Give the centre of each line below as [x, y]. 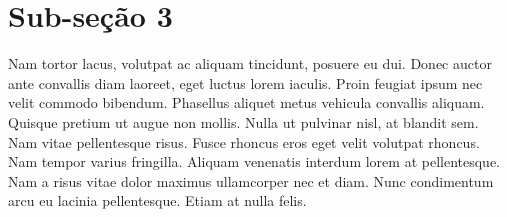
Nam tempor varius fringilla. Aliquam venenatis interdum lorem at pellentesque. [254, 161]
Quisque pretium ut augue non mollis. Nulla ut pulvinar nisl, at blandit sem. [243, 121]
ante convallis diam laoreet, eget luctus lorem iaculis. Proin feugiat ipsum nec [245, 82]
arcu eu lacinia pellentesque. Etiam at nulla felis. [157, 200]
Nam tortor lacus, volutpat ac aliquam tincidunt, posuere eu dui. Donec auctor [250, 63]
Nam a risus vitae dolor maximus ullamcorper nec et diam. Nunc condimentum [251, 180]
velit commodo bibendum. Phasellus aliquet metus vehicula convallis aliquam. [246, 102]
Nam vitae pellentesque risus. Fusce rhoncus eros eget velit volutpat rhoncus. [244, 141]
